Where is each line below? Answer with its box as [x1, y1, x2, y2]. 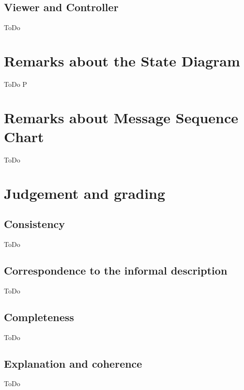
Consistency [4, 216, 65, 231]
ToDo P [4, 79, 27, 89]
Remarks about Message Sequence [4, 107, 239, 127]
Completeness [4, 309, 74, 324]
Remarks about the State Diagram [4, 50, 240, 70]
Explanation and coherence [4, 356, 142, 371]
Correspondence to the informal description [4, 262, 228, 277]
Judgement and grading [4, 183, 166, 203]
